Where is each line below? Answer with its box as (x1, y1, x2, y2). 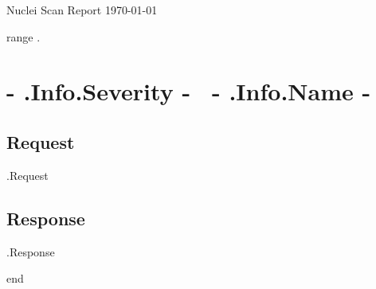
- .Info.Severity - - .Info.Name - (6, 75, 371, 107)
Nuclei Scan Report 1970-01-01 (6, 2, 158, 18)
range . (6, 28, 41, 45)
